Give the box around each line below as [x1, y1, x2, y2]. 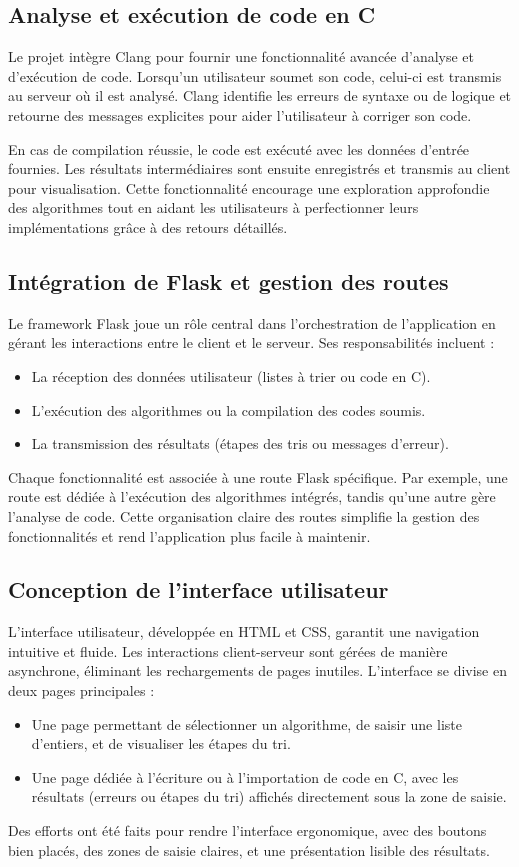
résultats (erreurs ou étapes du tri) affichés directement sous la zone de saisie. [31, 786, 507, 807]
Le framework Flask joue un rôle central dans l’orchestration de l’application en [8, 312, 496, 333]
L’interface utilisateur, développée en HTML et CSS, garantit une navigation [8, 621, 480, 642]
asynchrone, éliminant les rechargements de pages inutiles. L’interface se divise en [8, 660, 507, 681]
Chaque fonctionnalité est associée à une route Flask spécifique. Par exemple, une [8, 466, 508, 487]
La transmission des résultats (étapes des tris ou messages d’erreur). [31, 433, 449, 454]
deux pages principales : [8, 680, 155, 701]
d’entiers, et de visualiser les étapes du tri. [31, 733, 291, 754]
